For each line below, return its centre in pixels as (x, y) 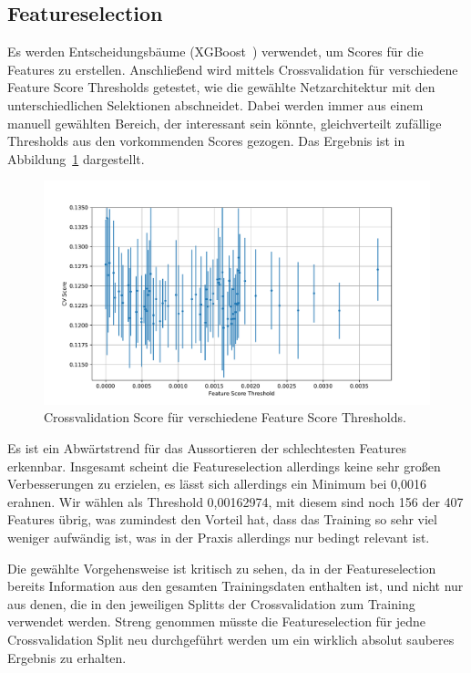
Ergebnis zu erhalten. (67, 657)
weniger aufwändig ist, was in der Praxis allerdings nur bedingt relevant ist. (219, 538)
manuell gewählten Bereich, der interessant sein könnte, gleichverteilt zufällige (225, 123)
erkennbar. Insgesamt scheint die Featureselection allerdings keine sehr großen (224, 466)
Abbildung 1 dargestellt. (76, 158)
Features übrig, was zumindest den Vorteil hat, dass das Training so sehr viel (222, 519)
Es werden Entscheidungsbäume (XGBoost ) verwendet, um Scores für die (215, 52)
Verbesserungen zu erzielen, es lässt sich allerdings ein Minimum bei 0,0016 (217, 484)
